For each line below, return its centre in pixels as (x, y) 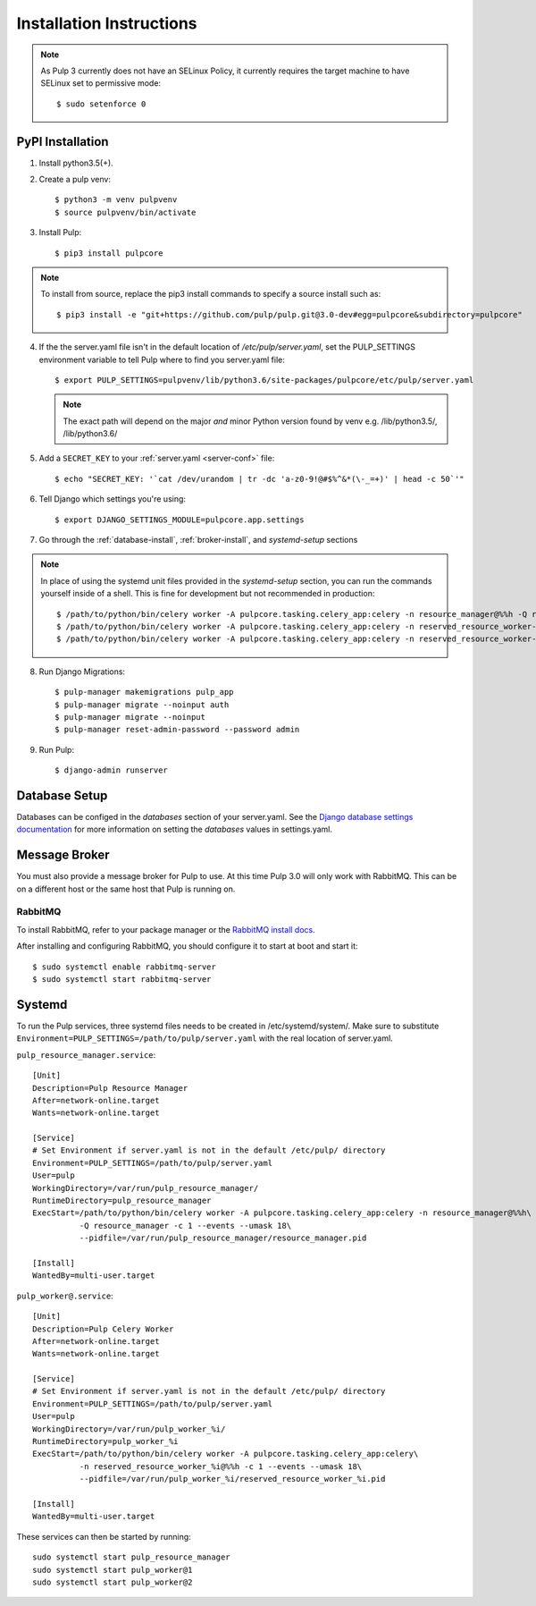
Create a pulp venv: (75, 180)
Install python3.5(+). (76, 163)
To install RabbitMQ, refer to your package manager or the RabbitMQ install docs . (166, 929)
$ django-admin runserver (112, 770)
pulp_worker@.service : (65, 1296)
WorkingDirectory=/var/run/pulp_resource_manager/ (146, 1188)
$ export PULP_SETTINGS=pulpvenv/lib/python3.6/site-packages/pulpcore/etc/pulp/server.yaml (264, 380)
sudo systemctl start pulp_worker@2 (113, 1582)
